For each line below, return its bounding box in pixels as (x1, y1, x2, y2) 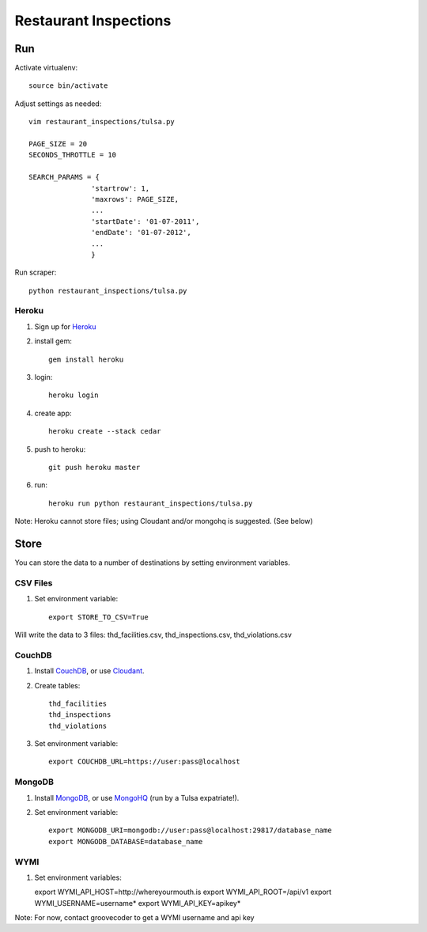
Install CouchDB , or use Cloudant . (34, 666, 145, 676)
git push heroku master (48, 463, 141, 472)
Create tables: (34, 680, 81, 690)
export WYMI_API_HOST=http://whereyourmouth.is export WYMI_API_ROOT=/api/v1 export (34, 887, 332, 897)
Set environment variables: (34, 873, 122, 882)
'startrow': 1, (91, 184, 150, 193)
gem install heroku (48, 354, 124, 364)
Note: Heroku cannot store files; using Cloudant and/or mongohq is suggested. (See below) (14, 517, 313, 526)
